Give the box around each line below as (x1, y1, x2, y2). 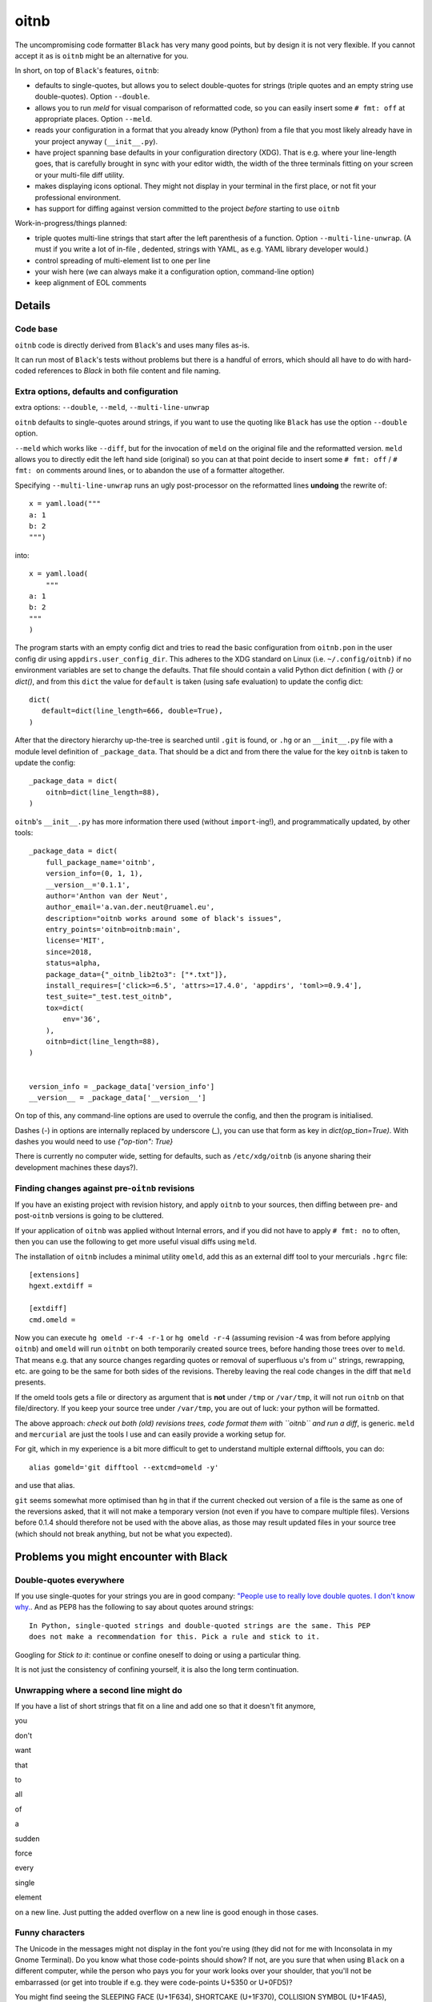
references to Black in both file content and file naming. (37, 366, 222, 376)
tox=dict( (45, 1003, 84, 1012)
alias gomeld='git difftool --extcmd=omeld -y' (29, 1462, 219, 1472)
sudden (14, 1834, 40, 1843)
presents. (14, 1377, 46, 1387)
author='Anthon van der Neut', (45, 891, 169, 900)
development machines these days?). (14, 1162, 138, 1172)
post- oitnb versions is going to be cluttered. (14, 1211, 164, 1220)
